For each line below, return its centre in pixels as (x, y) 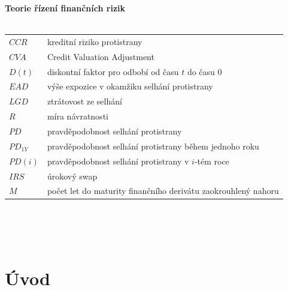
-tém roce (212, 161)
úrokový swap (72, 176)
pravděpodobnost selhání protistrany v (118, 161)
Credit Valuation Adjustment (101, 56)
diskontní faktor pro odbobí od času (113, 71)
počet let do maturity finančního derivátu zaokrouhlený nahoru (163, 191)
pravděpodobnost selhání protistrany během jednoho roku (153, 146)
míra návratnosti (78, 116)
